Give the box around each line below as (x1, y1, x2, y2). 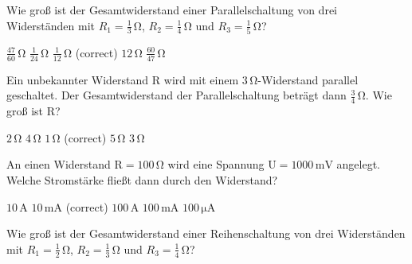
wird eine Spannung (167, 156, 265, 173)
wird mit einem (163, 71, 239, 87)
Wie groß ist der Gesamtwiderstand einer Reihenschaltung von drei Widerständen (6, 225, 406, 242)
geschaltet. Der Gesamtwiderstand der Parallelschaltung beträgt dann (6, 87, 347, 103)
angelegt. (336, 156, 380, 173)
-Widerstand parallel (257, 71, 359, 87)
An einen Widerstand (6, 156, 111, 173)
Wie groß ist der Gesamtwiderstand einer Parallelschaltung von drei (6, 2, 338, 17)
